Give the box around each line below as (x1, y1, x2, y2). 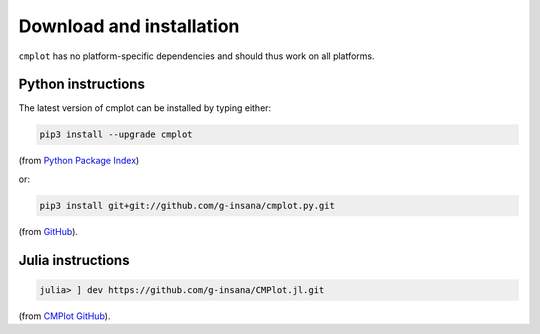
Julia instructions (18, 251, 130, 269)
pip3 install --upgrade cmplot (39, 129, 194, 140)
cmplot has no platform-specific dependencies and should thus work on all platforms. (18, 50, 375, 62)
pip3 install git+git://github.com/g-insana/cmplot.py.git (39, 200, 335, 211)
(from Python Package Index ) (18, 155, 140, 167)
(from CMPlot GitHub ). (18, 310, 111, 322)
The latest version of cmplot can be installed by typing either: (18, 102, 272, 114)
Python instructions (18, 76, 145, 93)
